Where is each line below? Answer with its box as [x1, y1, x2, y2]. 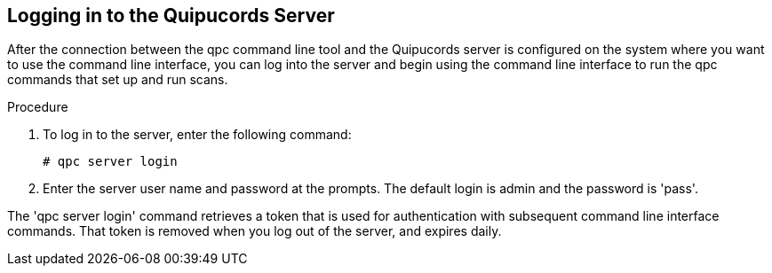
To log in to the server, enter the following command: [43, 127, 352, 143]
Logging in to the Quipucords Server [7, 4, 335, 27]
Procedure [7, 99, 68, 115]
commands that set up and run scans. [7, 72, 228, 88]
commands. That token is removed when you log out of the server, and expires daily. [7, 223, 502, 239]
